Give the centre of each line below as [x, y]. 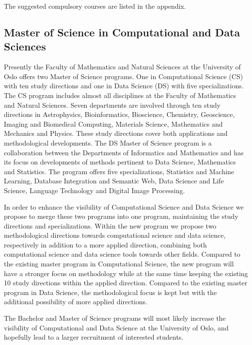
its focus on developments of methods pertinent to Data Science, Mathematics [120, 162]
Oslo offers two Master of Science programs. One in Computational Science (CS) [124, 76]
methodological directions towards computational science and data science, [115, 235]
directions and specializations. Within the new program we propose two [110, 225]
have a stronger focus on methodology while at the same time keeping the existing [126, 273]
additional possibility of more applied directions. [76, 302]
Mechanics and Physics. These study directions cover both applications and [116, 133]
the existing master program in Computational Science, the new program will [119, 264]
